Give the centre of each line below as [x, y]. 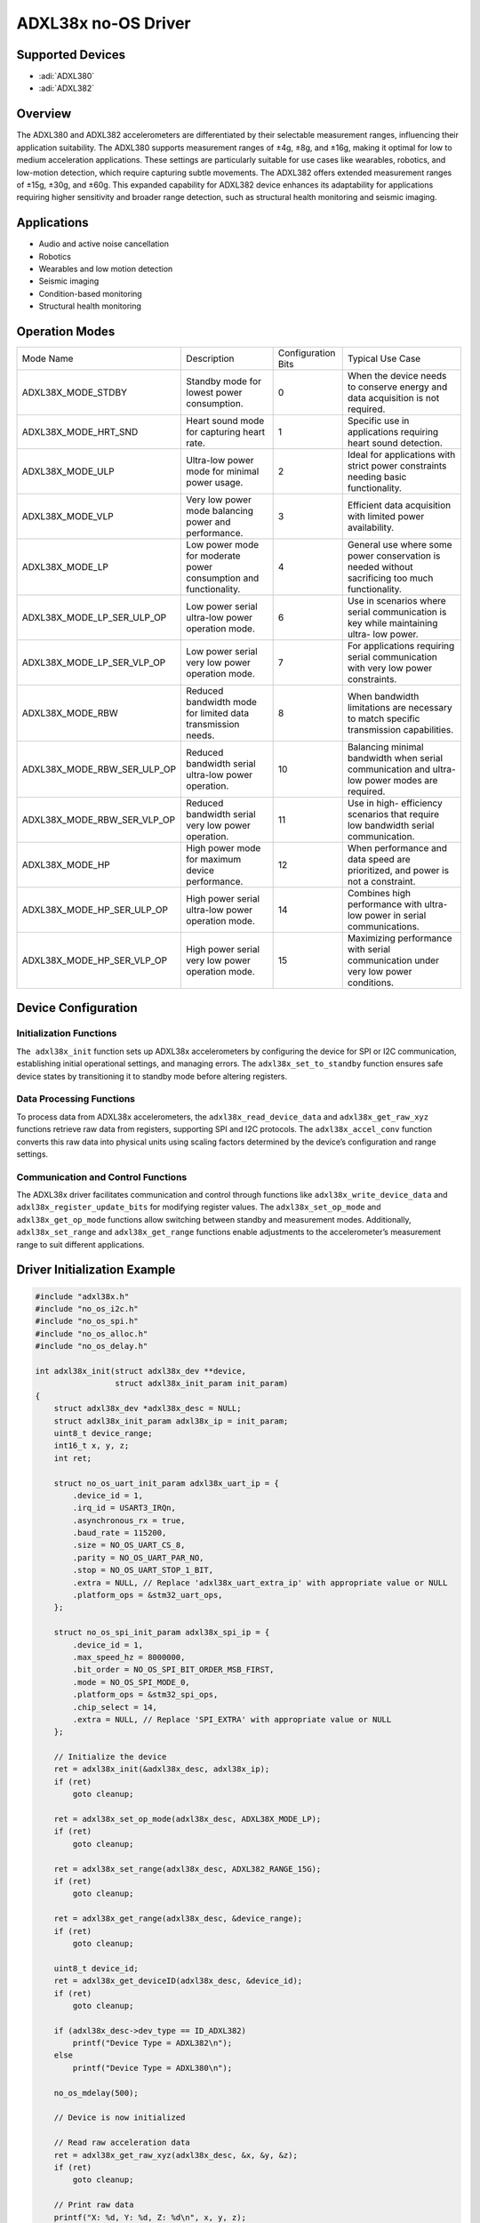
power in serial [396, 916]
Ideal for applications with [401, 455]
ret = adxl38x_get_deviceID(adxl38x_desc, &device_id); [178, 1981]
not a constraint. [381, 882]
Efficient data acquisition [399, 505]
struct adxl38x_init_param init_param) [201, 1384]
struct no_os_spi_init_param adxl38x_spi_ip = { [162, 1633]
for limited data [218, 713]
